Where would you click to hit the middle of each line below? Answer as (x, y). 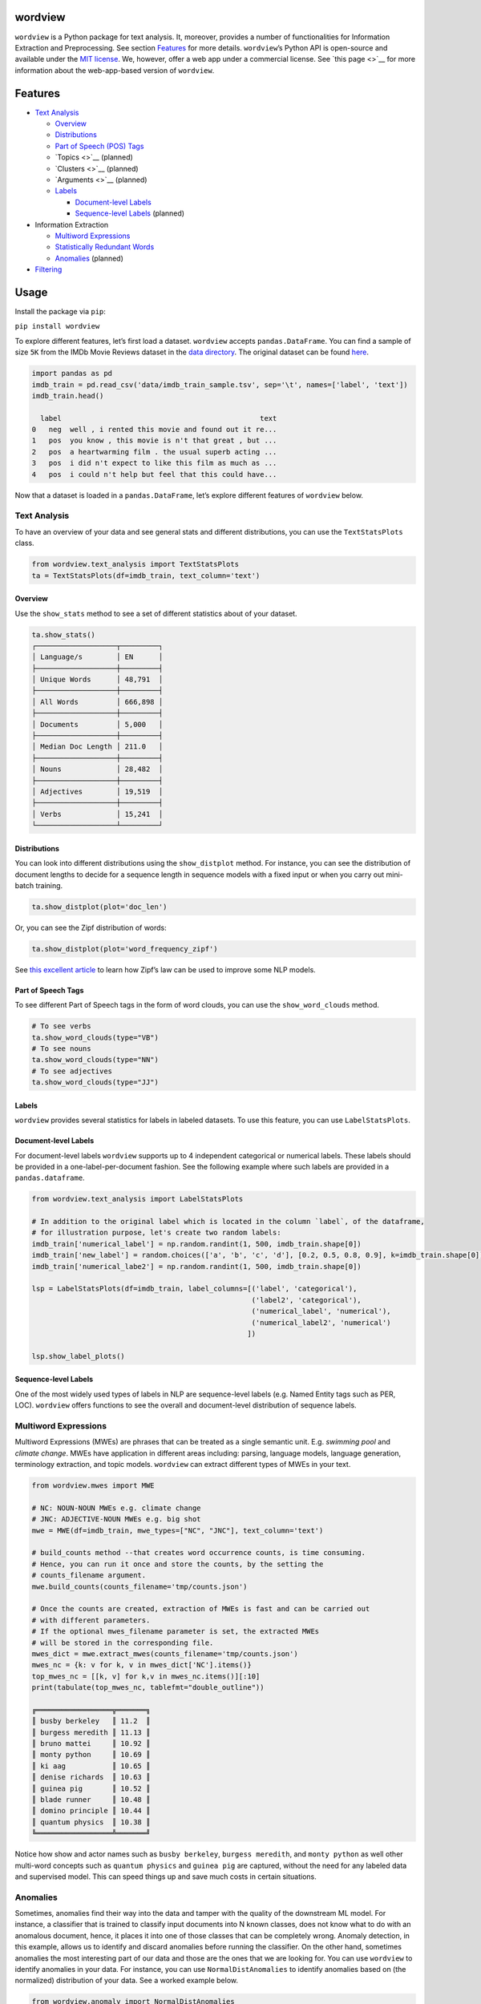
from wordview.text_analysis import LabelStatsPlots (137, 1199)
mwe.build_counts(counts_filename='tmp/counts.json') (139, 1586)
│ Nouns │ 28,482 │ (97, 769)
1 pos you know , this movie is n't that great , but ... (154, 440)
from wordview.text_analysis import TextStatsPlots (135, 564)
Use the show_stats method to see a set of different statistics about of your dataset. (156, 613)
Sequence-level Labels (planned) (129, 213)
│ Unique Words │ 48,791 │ (97, 680)
